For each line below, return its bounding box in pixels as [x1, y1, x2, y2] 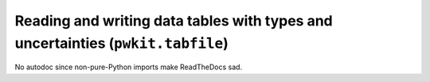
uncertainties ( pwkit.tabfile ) [14, 34, 229, 52]
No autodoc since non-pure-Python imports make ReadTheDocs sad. [14, 62, 243, 72]
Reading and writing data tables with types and [14, 12, 334, 29]
